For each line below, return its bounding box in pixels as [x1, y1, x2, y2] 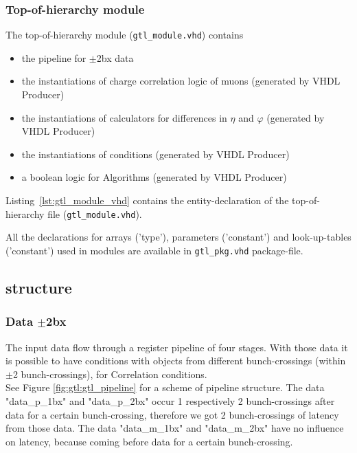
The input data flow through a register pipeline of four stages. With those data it [5, 340, 348, 354]
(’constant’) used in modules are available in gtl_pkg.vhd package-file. [5, 243, 303, 257]
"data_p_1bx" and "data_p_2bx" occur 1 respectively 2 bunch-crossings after [5, 393, 335, 408]
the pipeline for [21, 50, 87, 65]
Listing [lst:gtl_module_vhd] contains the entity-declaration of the [5, 193, 289, 208]
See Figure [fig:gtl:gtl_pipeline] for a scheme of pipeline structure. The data [5, 380, 325, 395]
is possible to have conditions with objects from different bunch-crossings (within [5, 353, 346, 368]
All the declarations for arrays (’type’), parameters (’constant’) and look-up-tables [5, 230, 352, 244]
